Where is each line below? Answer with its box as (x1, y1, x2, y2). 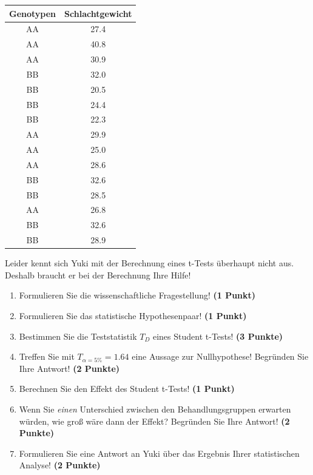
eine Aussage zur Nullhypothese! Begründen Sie (132, 350, 309, 363)
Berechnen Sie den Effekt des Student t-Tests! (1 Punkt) (19, 382, 235, 395)
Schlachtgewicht (64, 7, 132, 19)
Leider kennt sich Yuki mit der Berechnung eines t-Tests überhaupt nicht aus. (5, 257, 294, 269)
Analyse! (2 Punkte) (19, 459, 101, 471)
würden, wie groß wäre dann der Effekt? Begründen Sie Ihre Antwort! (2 (19, 414, 290, 427)
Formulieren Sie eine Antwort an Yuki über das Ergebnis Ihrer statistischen (19, 446, 300, 459)
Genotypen (9, 7, 56, 19)
